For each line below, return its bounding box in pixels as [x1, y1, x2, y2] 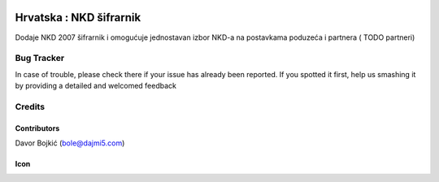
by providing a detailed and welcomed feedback [15, 81, 176, 91]
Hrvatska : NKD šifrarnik [15, 11, 141, 24]
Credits [15, 101, 45, 112]
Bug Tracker [15, 53, 65, 64]
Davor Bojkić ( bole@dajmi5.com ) [15, 138, 125, 148]
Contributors [15, 123, 60, 133]
